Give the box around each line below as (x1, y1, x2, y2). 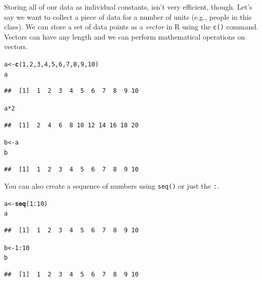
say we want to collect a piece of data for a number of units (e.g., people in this (4, 11, 252, 22)
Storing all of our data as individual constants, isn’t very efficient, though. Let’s (4, 2, 252, 12)
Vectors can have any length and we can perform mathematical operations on (4, 31, 245, 42)
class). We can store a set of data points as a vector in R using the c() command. (4, 21, 258, 32)
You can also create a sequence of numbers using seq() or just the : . (4, 181, 219, 191)
